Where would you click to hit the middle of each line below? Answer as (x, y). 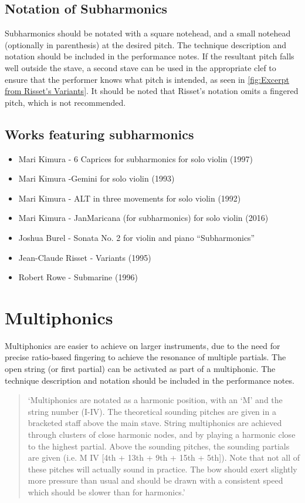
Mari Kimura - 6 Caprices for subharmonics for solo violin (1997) (135, 158)
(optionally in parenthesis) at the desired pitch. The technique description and (145, 44)
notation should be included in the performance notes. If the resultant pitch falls (150, 56)
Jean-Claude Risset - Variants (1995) (85, 257)
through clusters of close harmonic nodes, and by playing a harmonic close (162, 434)
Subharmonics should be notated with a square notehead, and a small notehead (148, 33)
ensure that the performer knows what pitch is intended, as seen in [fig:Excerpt (147, 79)
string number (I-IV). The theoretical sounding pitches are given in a (152, 411)
